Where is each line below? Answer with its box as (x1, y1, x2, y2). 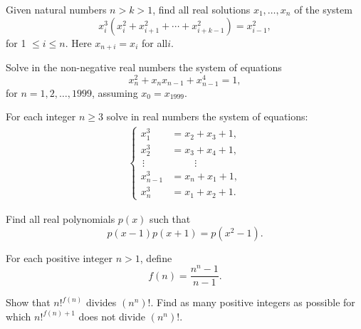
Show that (6, 295, 51, 310)
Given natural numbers (6, 2, 107, 16)
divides (85, 295, 117, 310)
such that (150, 211, 191, 226)
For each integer (6, 109, 76, 124)
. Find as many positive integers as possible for (150, 295, 355, 310)
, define (140, 250, 172, 265)
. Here (65, 35, 92, 50)
